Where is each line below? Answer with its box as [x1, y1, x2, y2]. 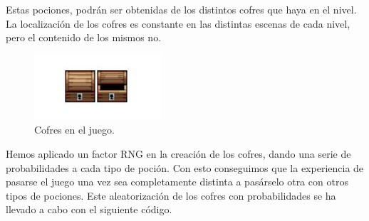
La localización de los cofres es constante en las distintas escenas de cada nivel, [6, 16, 350, 31]
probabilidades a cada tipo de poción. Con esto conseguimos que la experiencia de [6, 160, 364, 175]
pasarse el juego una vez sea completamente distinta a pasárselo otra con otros [6, 174, 348, 189]
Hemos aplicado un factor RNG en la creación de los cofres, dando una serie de [6, 146, 351, 161]
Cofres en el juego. [34, 122, 115, 137]
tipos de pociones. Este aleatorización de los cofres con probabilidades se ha [6, 188, 336, 203]
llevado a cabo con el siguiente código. [6, 202, 172, 217]
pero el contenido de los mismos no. [6, 30, 162, 45]
